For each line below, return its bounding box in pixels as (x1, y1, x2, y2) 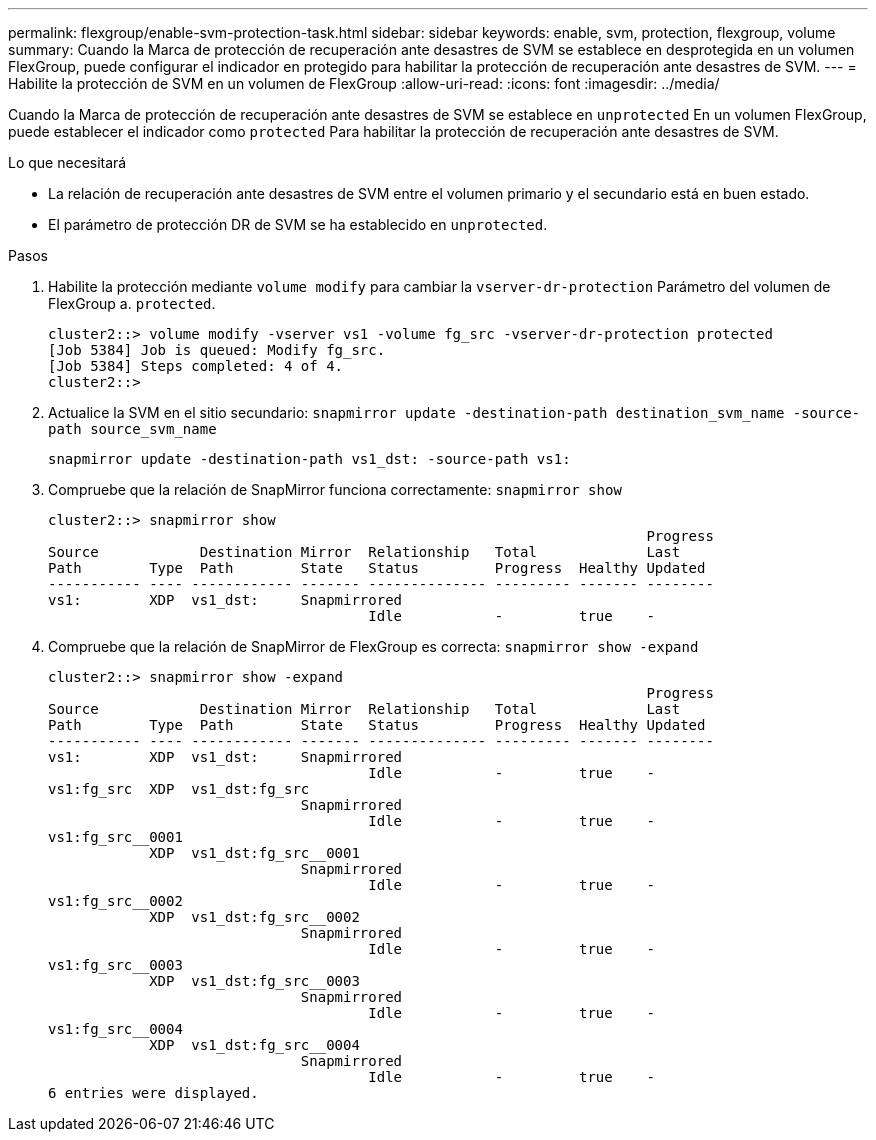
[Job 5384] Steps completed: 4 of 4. (48, 358, 344, 374)
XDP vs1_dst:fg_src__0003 (149, 973, 360, 989)
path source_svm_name (48, 421, 217, 437)
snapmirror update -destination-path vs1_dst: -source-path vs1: (48, 451, 571, 467)
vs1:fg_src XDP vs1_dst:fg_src (48, 781, 310, 797)
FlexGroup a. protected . (48, 295, 216, 312)
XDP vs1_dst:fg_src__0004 (149, 1037, 360, 1053)
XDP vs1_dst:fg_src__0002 (149, 909, 360, 925)
